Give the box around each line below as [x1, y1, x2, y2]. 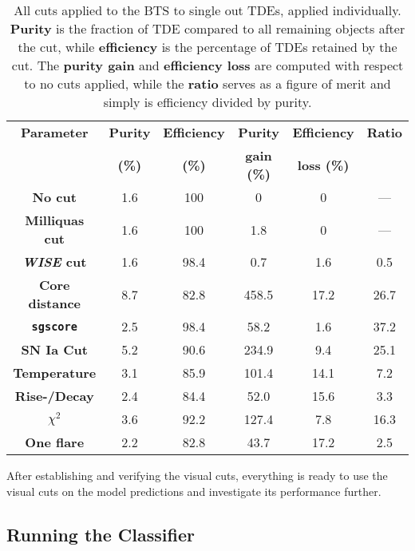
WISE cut [22, 252, 87, 271]
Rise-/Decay [14, 386, 94, 405]
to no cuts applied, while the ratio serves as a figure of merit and [24, 74, 391, 93]
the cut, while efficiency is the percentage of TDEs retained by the [18, 38, 397, 56]
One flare [25, 433, 85, 451]
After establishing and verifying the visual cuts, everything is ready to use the [6, 467, 388, 483]
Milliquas [25, 211, 85, 229]
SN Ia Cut [21, 340, 88, 359]
